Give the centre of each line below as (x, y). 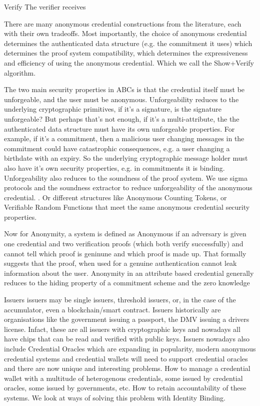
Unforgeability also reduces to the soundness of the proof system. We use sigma (126, 177)
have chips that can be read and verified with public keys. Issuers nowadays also (127, 339)
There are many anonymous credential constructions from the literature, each (123, 23)
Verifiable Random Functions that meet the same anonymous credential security (127, 207)
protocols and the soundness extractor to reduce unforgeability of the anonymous (128, 187)
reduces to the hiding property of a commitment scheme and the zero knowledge (127, 283)
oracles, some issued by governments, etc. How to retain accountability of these (125, 388)
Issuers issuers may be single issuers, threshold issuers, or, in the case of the (120, 300)
